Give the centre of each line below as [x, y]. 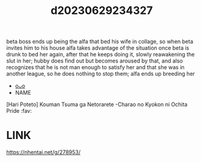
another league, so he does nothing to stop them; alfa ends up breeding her [101, 74]
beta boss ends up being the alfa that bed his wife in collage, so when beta [100, 42]
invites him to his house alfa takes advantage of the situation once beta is [98, 48]
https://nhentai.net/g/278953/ [43, 152]
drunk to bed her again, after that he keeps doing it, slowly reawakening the [100, 55]
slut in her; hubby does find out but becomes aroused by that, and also [95, 61]
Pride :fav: [19, 111]
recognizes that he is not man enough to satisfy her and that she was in [95, 67]
